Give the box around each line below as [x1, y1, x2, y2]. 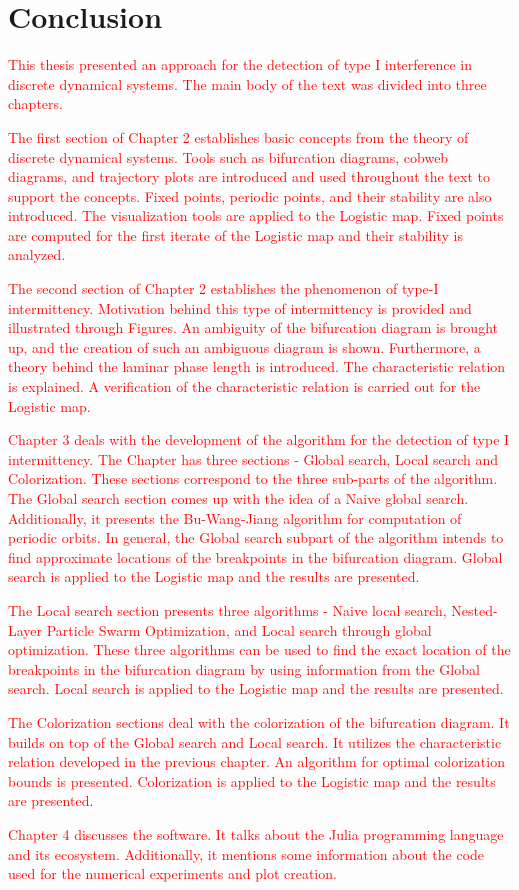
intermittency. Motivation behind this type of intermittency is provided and [8, 297, 472, 318]
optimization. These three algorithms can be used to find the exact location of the [8, 639, 511, 660]
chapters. [8, 93, 63, 114]
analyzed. [8, 244, 66, 265]
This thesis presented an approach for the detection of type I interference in [8, 54, 473, 75]
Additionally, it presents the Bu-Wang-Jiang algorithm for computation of [8, 507, 462, 528]
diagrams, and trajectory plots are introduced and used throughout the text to [8, 166, 490, 187]
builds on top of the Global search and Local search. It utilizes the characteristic [8, 731, 502, 752]
